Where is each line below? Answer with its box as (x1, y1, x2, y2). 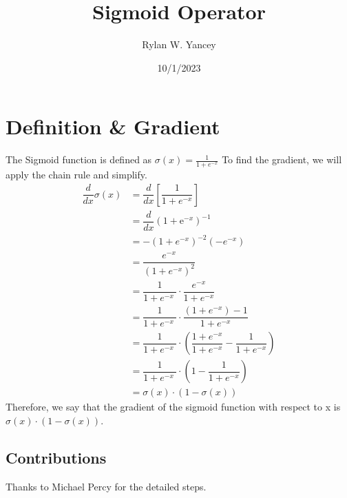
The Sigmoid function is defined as (6, 152, 152, 167)
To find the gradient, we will (222, 152, 342, 167)
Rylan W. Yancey (142, 37, 216, 52)
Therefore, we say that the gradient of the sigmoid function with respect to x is (6, 400, 341, 414)
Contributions (6, 446, 107, 468)
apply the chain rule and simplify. (6, 167, 147, 182)
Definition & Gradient (6, 112, 220, 141)
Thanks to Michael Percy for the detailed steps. (6, 479, 207, 493)
